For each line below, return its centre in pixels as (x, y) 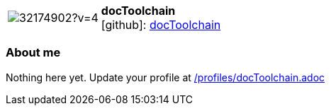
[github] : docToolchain (161, 25)
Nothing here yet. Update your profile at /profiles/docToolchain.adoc (165, 77)
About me (33, 53)
